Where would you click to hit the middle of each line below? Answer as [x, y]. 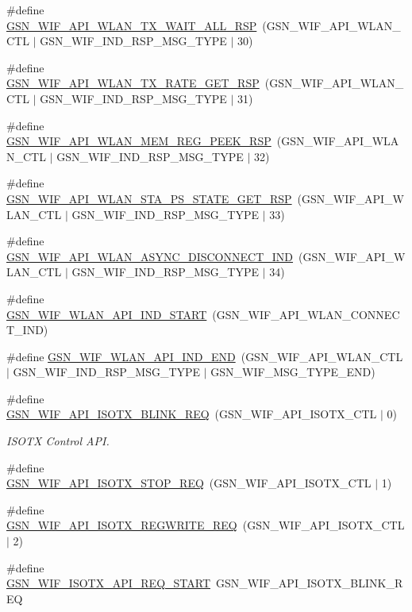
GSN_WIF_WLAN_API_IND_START [107, 314]
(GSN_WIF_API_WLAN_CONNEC [306, 314]
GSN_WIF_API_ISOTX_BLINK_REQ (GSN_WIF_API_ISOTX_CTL [192, 414]
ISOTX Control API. [58, 441]
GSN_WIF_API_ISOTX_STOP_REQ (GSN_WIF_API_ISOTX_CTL [189, 483]
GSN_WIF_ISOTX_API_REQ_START [108, 583]
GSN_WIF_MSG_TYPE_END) [293, 372]
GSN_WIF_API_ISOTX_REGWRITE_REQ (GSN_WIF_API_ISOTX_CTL [206, 525]
